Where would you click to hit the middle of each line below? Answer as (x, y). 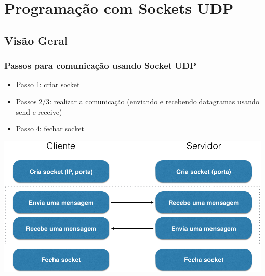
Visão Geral (36, 40)
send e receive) (39, 111)
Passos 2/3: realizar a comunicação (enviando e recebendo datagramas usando (138, 101)
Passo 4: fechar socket (50, 129)
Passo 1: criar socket (48, 84)
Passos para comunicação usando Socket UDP (100, 65)
